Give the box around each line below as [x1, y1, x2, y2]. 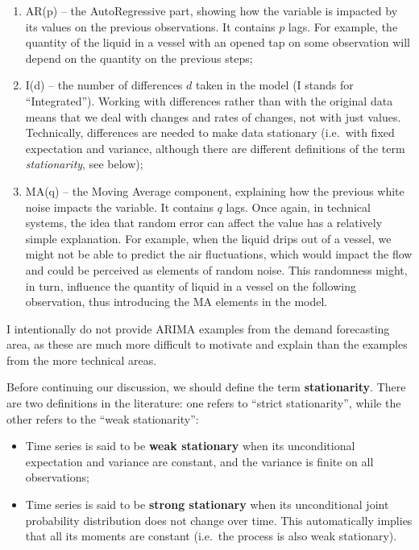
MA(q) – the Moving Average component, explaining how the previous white [25, 182, 404, 199]
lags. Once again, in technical [226, 198, 371, 215]
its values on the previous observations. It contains [25, 18, 276, 35]
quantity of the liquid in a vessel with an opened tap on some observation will [25, 34, 410, 51]
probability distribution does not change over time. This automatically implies [25, 511, 413, 528]
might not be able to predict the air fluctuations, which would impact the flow [25, 246, 413, 263]
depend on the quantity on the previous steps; [25, 49, 253, 66]
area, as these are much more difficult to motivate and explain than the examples [6, 336, 408, 353]
